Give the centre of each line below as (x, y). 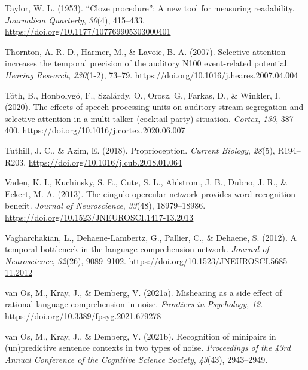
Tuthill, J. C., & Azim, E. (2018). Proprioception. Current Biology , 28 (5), (140, 150)
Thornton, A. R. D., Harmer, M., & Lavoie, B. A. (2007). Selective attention (145, 51)
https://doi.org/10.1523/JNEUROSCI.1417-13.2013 (99, 217)
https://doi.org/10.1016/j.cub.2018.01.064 (105, 162)
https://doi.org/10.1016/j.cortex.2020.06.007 (104, 130)
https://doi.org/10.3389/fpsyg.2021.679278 (83, 316)
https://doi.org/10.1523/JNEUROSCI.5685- (209, 260)
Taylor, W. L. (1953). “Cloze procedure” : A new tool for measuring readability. (150, 8)
